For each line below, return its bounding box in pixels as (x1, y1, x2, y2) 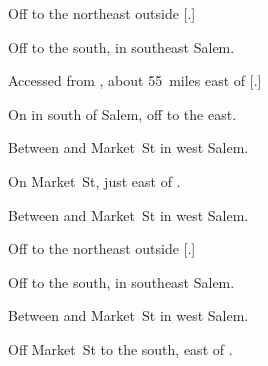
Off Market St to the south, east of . (8, 338, 233, 359)
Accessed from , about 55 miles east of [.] (8, 70, 262, 91)
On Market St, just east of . (8, 170, 181, 191)
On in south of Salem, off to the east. (8, 103, 237, 124)
